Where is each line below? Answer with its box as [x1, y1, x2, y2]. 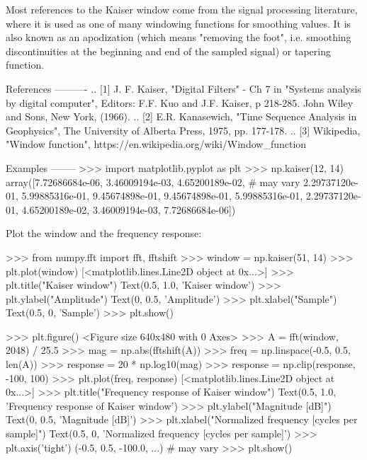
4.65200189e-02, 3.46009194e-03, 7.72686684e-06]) [21, 202, 236, 217]
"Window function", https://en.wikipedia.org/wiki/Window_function [6, 137, 307, 151]
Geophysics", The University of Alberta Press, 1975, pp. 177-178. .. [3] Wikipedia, [6, 122, 361, 137]
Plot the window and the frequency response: [6, 226, 202, 241]
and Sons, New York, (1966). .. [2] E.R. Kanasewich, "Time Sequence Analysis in [6, 109, 357, 124]
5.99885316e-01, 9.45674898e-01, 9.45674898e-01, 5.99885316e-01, [21, 188, 303, 203]
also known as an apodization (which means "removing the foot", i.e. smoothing [6, 30, 351, 45]
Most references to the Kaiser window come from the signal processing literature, [6, 2, 358, 16]
